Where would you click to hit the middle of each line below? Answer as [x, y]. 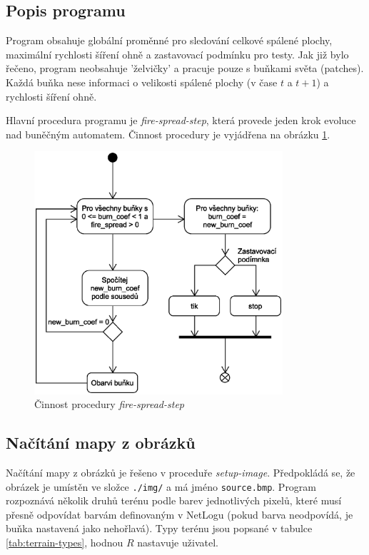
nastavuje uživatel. [178, 542]
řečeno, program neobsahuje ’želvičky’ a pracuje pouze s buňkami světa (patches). [185, 68]
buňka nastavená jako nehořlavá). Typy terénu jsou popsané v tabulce [159, 528]
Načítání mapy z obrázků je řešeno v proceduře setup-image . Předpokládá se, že [181, 472]
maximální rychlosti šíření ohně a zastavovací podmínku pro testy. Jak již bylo [177, 54]
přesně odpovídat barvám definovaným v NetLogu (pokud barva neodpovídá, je [180, 514]
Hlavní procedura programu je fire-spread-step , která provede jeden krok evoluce [181, 120]
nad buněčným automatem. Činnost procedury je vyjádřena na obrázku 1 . [168, 134]
